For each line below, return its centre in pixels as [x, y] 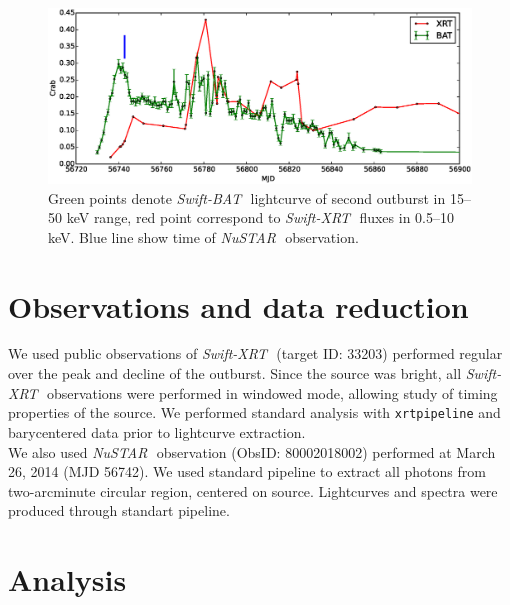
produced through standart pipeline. [119, 510]
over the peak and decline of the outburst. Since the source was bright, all [235, 373]
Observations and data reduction [238, 305]
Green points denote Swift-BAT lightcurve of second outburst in [247, 197]
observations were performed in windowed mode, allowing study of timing [272, 392]
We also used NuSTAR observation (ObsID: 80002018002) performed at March [252, 451]
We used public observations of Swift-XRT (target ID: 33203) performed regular [255, 353]
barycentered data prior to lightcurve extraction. [157, 431]
